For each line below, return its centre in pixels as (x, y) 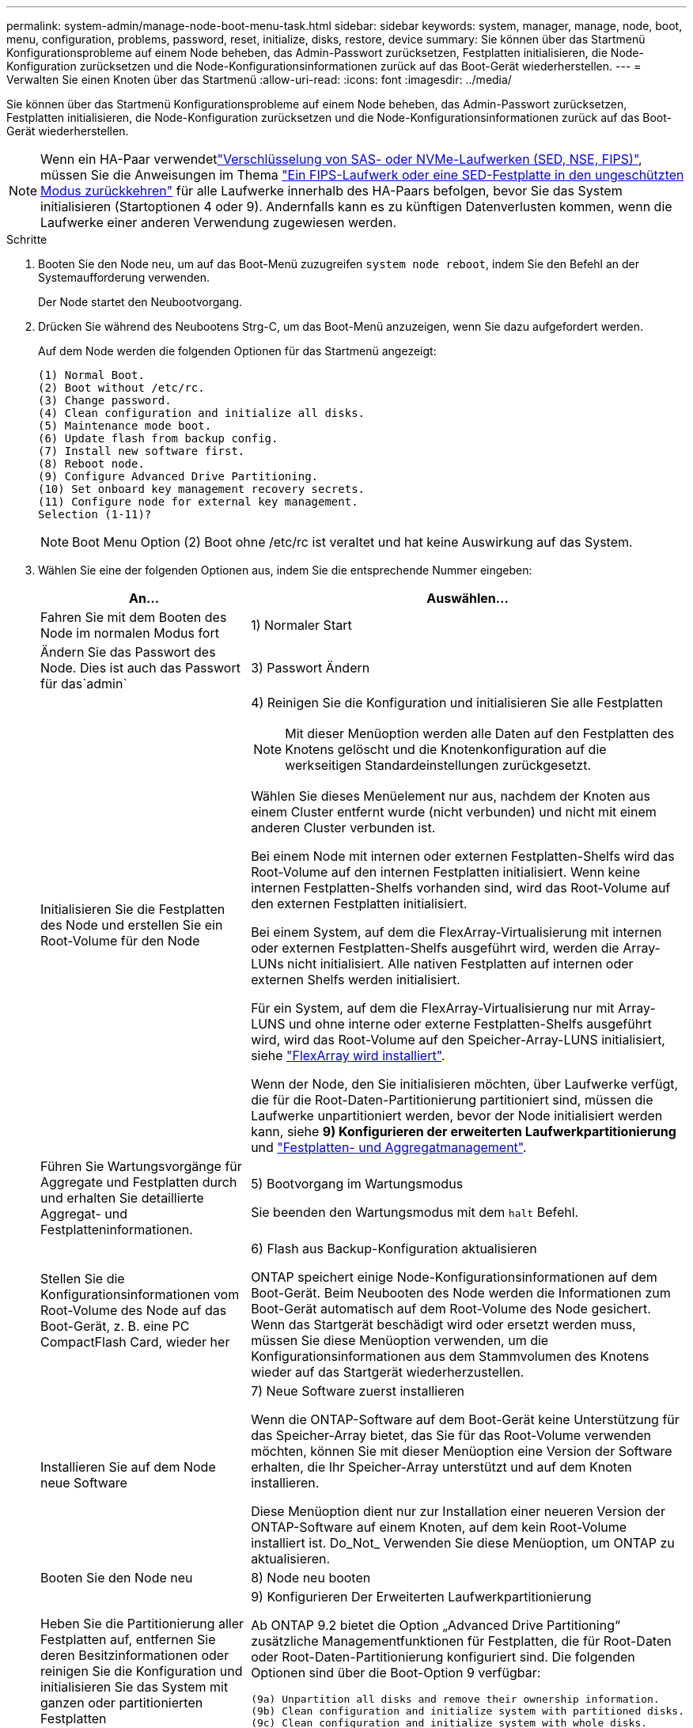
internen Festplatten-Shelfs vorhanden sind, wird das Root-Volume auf (461, 888)
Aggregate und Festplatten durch (139, 1182)
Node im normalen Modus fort (130, 633)
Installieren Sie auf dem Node (128, 1467)
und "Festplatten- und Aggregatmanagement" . (389, 1147)
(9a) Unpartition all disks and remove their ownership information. (455, 1699)
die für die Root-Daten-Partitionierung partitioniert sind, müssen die (452, 1100)
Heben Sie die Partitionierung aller (142, 1623)
